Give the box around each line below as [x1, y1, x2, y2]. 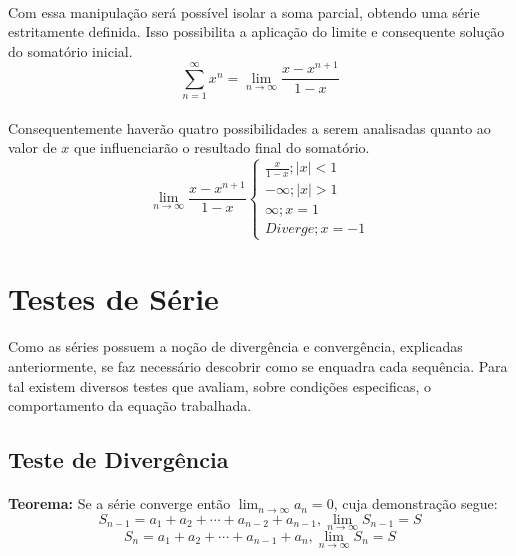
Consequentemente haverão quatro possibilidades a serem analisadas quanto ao [8, 117, 491, 138]
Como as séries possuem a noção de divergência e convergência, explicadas [8, 336, 463, 357]
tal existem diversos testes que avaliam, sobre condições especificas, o [8, 375, 432, 396]
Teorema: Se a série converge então [8, 493, 231, 514]
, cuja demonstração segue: [333, 493, 498, 514]
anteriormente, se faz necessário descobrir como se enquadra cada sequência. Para [8, 356, 508, 377]
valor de [8, 137, 57, 158]
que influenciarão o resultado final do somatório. [73, 137, 370, 158]
